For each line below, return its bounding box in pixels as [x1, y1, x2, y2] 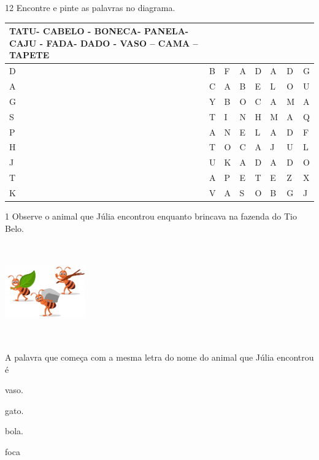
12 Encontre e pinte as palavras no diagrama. [5, 1, 175, 13]
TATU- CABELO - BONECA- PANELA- [9, 25, 189, 37]
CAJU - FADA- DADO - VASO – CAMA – [9, 36, 198, 49]
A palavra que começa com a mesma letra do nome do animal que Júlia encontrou [5, 351, 314, 364]
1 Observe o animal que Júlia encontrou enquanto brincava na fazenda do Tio [5, 209, 298, 222]
